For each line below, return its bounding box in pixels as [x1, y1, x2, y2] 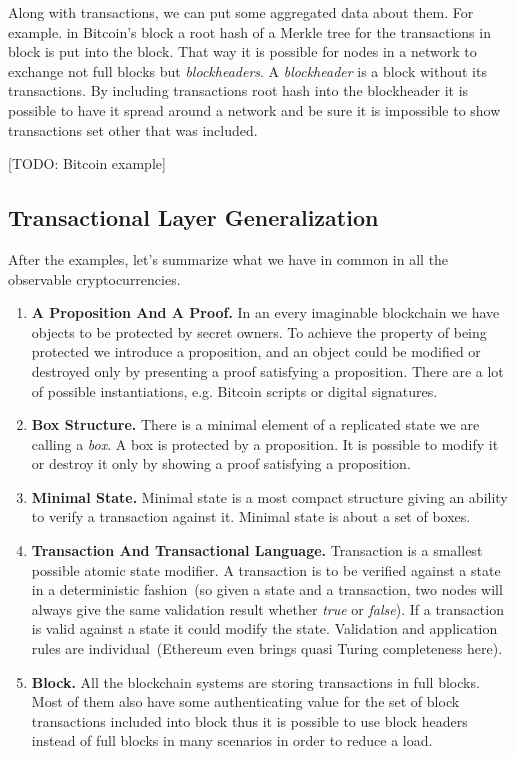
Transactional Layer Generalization [8, 202, 379, 233]
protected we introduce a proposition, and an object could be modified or [31, 341, 481, 362]
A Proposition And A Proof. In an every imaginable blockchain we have [31, 302, 500, 323]
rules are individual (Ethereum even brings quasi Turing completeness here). [31, 638, 503, 659]
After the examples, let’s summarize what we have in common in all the [8, 248, 449, 269]
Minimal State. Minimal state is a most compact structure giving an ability [31, 486, 508, 507]
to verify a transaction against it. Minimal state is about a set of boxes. [31, 506, 471, 527]
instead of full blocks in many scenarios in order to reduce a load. [31, 730, 433, 751]
